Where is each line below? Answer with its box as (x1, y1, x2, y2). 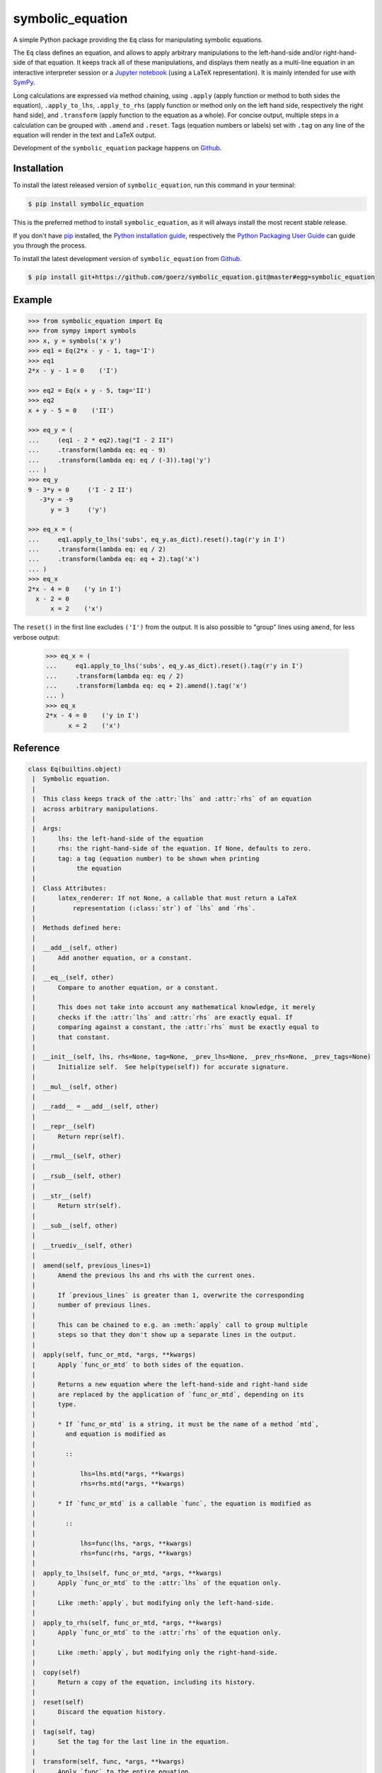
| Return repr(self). (32, 1132, 125, 1140)
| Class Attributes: (32, 884, 107, 892)
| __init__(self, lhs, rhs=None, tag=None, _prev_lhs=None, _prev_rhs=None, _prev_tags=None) (32, 1053, 371, 1061)
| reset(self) (32, 1698, 85, 1706)
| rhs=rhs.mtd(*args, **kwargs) (32, 1479, 185, 1488)
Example (13, 294, 52, 306)
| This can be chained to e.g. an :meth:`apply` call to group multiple (32, 1321, 308, 1329)
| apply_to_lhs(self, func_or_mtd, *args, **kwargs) (32, 1569, 222, 1577)
